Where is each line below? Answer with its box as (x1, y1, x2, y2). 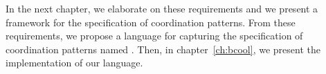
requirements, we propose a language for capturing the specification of (6, 28, 303, 43)
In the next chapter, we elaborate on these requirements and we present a (6, 1, 318, 15)
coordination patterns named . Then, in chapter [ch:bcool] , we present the (6, 41, 320, 56)
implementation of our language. (6, 55, 143, 70)
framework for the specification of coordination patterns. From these (6, 15, 296, 29)
